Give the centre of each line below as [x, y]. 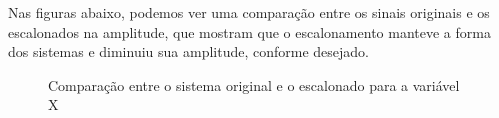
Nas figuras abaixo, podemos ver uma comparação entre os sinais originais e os [249, 12]
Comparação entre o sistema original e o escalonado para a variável [254, 84]
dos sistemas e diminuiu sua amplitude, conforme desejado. [188, 51]
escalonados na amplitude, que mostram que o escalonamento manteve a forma [249, 31]
